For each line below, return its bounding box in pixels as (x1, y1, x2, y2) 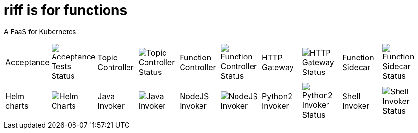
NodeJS (180, 91, 209, 101)
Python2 (261, 91, 292, 101)
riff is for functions (4, 2, 127, 18)
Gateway (261, 62, 294, 72)
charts (5, 101, 29, 111)
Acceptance (5, 57, 50, 67)
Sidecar (342, 62, 371, 72)
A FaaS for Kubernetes (4, 27, 76, 36)
